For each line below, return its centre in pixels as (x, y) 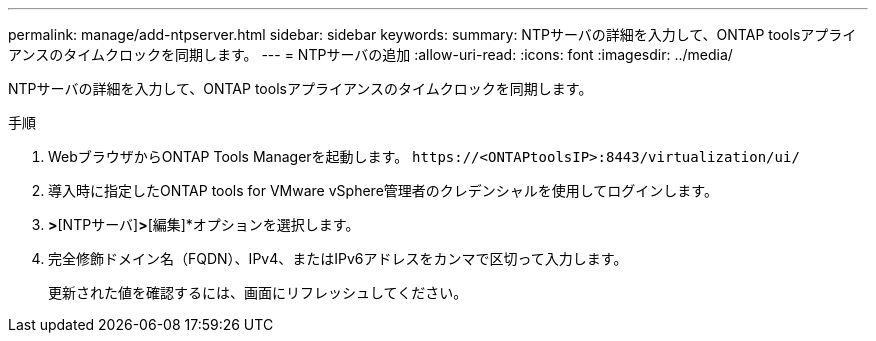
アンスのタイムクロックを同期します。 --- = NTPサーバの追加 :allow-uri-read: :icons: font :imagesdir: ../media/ (370, 54)
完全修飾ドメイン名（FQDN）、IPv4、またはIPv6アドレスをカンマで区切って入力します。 (338, 258)
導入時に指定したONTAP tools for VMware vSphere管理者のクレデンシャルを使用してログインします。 (383, 190)
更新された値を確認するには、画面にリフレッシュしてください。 (258, 292)
